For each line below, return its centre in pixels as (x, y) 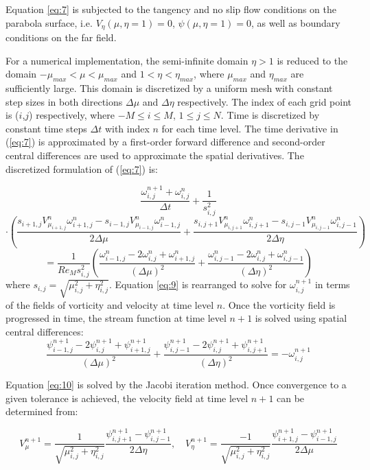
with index (127, 128)
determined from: (42, 411)
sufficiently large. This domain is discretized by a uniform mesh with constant (169, 88)
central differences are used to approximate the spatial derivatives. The (155, 155)
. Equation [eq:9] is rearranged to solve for (198, 284)
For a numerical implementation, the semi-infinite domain (127, 60)
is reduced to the (312, 60)
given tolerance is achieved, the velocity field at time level (127, 398)
